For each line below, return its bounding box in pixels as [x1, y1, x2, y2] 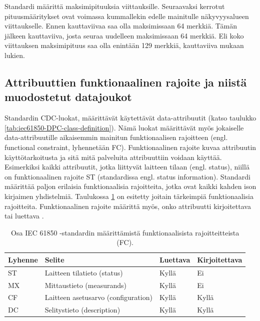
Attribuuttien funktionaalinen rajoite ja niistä [4, 74, 247, 89]
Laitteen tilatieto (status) [44, 267, 123, 277]
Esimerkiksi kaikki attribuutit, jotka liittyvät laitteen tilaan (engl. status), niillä [4, 161, 249, 172]
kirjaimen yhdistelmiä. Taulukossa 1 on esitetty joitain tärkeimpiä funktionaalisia [4, 190, 253, 201]
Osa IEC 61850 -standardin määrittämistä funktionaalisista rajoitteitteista [11, 227, 239, 237]
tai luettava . [4, 210, 44, 221]
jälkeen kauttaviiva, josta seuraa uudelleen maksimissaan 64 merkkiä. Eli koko [4, 30, 244, 40]
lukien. [4, 49, 25, 60]
